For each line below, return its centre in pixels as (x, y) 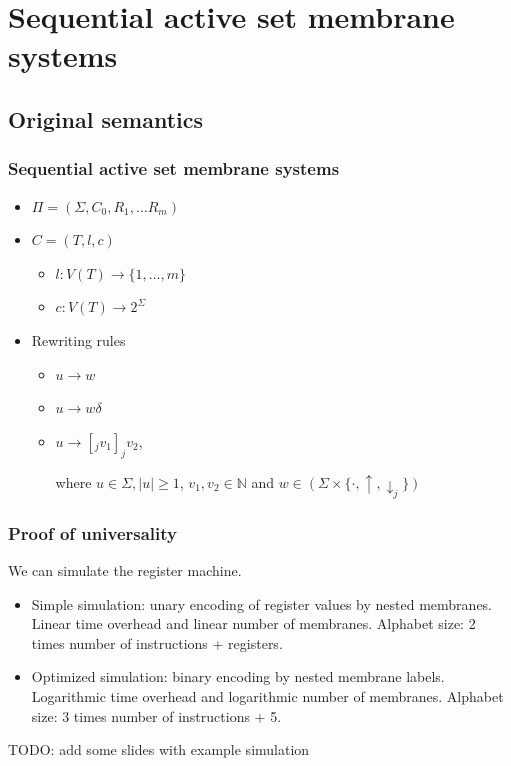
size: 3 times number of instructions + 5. (156, 715)
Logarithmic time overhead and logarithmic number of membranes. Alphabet (267, 696)
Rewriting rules (78, 339)
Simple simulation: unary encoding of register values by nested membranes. (262, 603)
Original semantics (106, 118)
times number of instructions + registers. (157, 642)
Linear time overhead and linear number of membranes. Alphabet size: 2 (253, 623)
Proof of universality (93, 532)
